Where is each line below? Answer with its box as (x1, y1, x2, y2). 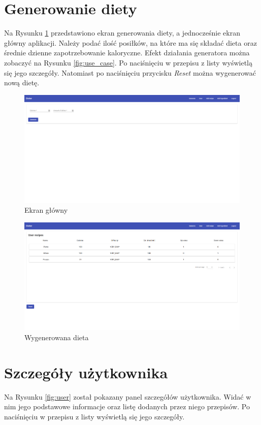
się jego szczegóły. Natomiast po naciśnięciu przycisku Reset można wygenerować (4, 67, 256, 78)
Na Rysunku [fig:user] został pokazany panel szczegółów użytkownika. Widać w (4, 391, 251, 402)
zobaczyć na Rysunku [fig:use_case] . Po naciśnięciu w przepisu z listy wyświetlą (4, 57, 252, 68)
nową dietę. (4, 77, 40, 88)
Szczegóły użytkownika (4, 362, 168, 382)
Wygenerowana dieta (24, 332, 89, 342)
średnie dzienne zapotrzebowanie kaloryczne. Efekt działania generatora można (4, 47, 250, 58)
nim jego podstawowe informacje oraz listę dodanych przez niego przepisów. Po (4, 401, 250, 412)
